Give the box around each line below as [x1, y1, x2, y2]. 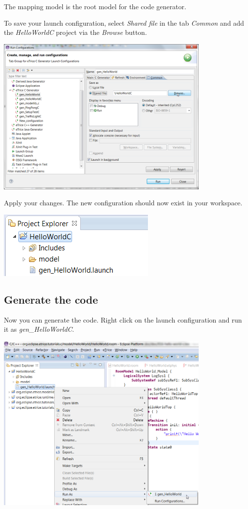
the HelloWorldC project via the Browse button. [4, 27, 147, 37]
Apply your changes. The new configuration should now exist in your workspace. [4, 198, 243, 208]
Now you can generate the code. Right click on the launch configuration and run [4, 314, 242, 324]
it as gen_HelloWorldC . [4, 324, 74, 334]
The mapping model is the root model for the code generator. [4, 1, 187, 11]
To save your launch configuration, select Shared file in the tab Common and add [4, 17, 244, 28]
